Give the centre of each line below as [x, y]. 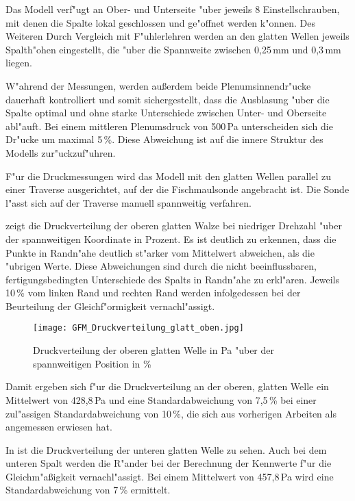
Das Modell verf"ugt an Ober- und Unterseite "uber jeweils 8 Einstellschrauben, [173, 9]
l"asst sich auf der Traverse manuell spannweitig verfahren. [128, 202]
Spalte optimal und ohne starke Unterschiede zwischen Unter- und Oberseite [166, 113]
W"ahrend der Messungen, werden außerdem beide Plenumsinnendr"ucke [158, 85]
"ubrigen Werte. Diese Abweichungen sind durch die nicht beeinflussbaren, [161, 266]
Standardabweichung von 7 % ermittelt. [88, 490]
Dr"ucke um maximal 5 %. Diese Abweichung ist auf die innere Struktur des [164, 139]
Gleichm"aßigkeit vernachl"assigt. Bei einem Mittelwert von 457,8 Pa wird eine [170, 476]
